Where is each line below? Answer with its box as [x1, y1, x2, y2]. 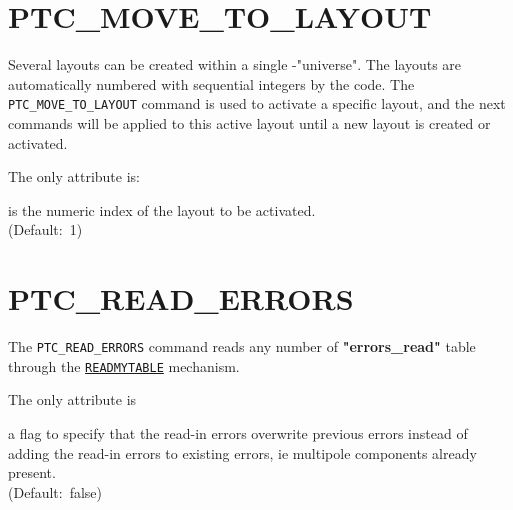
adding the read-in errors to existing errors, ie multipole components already [8, 442, 477, 463]
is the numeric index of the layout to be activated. [8, 199, 316, 220]
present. [8, 462, 56, 483]
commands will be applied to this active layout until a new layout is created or [8, 112, 491, 133]
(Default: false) [8, 481, 103, 502]
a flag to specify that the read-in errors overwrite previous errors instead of [8, 422, 468, 443]
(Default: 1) [8, 219, 83, 240]
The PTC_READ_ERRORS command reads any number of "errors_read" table [8, 336, 476, 357]
